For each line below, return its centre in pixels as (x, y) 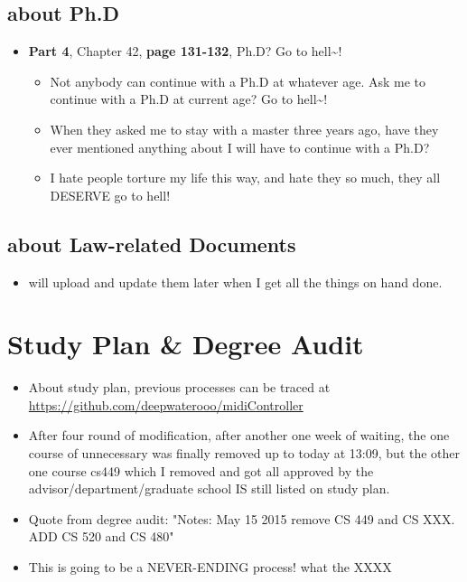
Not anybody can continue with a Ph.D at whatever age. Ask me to (238, 81)
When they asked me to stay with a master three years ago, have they (244, 129)
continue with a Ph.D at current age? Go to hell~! (189, 99)
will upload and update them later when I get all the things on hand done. (235, 282)
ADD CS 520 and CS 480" (101, 536)
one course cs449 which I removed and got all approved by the (201, 470)
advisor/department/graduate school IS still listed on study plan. (209, 488)
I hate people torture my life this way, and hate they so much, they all (245, 178)
